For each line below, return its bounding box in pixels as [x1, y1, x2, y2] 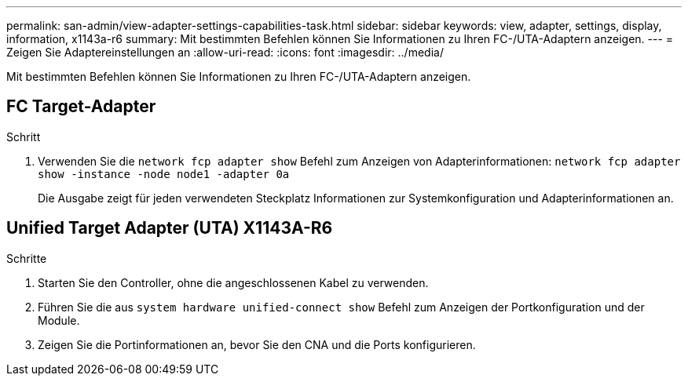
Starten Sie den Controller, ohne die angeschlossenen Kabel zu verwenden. [38, 275, 429, 289]
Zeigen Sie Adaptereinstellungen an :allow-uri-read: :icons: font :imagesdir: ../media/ [6, 45, 444, 59]
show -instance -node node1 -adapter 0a [38, 167, 290, 180]
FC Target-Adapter [6, 96, 156, 117]
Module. [38, 313, 80, 327]
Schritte [6, 251, 47, 265]
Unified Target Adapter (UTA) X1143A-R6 [6, 218, 333, 238]
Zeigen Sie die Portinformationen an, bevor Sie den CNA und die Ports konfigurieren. [38, 337, 476, 351]
